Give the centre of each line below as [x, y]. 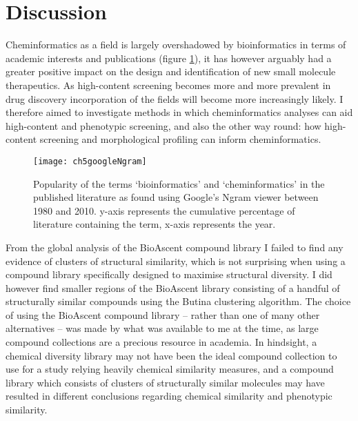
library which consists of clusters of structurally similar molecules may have [165, 382]
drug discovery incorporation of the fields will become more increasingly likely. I [175, 98]
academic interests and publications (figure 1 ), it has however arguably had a [169, 58]
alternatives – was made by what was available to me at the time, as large [162, 328]
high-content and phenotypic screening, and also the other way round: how [163, 125]
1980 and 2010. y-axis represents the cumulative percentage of [164, 210]
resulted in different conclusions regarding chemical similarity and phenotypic [169, 396]
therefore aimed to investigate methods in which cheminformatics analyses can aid [179, 112]
